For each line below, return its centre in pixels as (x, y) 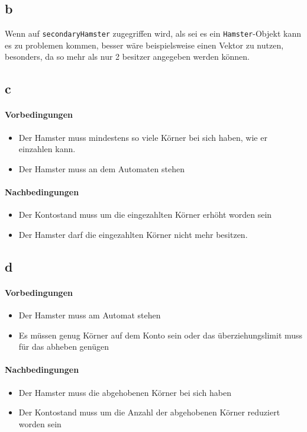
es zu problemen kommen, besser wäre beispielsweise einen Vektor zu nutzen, (144, 45)
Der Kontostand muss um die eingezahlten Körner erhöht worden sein (145, 215)
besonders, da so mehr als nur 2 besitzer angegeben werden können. (127, 57)
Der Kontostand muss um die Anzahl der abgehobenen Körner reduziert (149, 412)
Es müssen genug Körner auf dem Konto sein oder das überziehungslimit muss (161, 335)
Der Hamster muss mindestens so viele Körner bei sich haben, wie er (143, 137)
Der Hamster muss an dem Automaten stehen (101, 168)
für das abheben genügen (64, 346)
